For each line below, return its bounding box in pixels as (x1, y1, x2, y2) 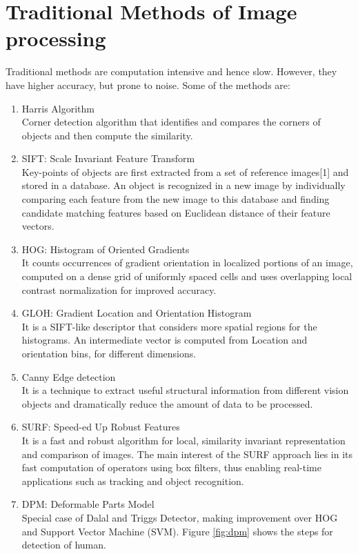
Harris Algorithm (21, 101, 95, 115)
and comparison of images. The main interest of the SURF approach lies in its (21, 446, 353, 461)
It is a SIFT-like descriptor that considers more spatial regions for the (21, 319, 317, 333)
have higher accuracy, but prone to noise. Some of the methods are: (6, 77, 290, 92)
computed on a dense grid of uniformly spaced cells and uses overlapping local (21, 269, 352, 284)
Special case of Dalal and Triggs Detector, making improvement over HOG (21, 510, 338, 524)
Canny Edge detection (21, 369, 116, 384)
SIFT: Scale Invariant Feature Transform (21, 151, 195, 166)
